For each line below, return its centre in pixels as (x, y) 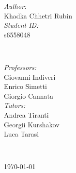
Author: (15, 6)
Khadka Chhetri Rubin (38, 15)
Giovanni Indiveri (30, 77)
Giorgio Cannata (29, 95)
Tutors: (15, 105)
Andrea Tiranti (26, 114)
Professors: (20, 67)
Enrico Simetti (25, 86)
